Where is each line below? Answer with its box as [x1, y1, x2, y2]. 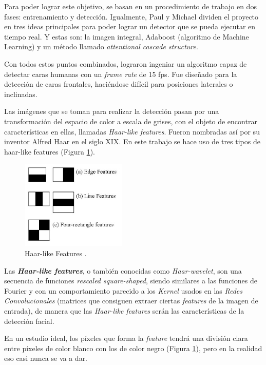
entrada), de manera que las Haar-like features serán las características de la [4, 305, 244, 316]
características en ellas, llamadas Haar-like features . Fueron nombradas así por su [4, 126, 260, 137]
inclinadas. [4, 88, 37, 99]
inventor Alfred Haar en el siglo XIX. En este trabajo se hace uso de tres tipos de [4, 136, 260, 147]
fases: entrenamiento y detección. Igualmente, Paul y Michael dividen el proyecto [4, 11, 259, 22]
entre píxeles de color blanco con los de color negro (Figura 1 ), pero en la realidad [4, 342, 262, 353]
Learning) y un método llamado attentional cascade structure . [4, 41, 198, 52]
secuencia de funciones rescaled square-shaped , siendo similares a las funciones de [4, 275, 257, 286]
